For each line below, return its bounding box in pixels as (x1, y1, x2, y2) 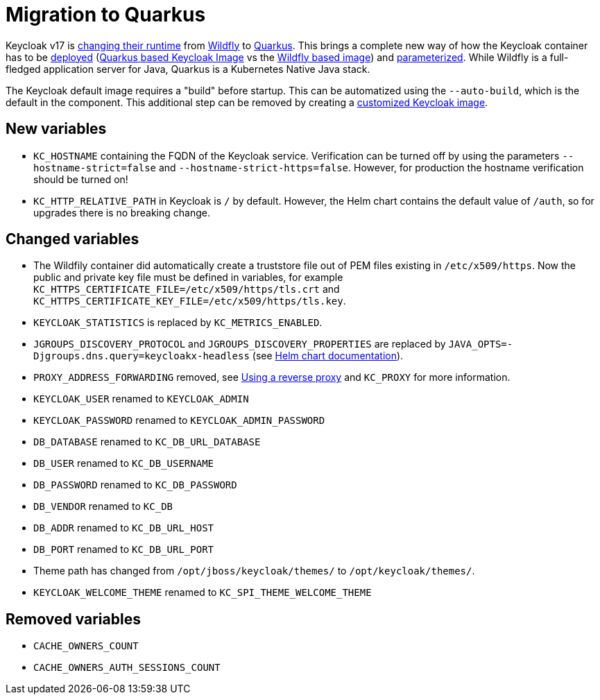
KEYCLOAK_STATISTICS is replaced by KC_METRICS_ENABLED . (33, 316, 323, 329)
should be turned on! (33, 173, 128, 185)
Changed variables (6, 230, 139, 248)
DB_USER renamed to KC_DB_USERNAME (33, 457, 214, 470)
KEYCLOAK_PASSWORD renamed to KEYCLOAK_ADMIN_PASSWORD (33, 414, 325, 427)
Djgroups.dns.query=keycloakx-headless (33, 350, 250, 362)
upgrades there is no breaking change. (33, 206, 210, 219)
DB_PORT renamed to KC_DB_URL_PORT (33, 543, 214, 556)
